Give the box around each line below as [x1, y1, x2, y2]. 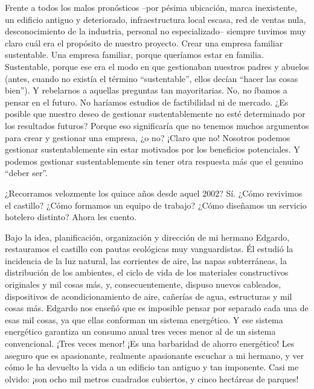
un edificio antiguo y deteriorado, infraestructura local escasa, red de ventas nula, [5, 13, 306, 25]
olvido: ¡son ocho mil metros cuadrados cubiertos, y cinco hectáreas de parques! [5, 372, 299, 385]
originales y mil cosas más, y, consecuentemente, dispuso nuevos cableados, [5, 278, 281, 291]
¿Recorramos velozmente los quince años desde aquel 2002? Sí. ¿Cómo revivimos [5, 186, 303, 199]
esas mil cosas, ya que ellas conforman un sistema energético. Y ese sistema [5, 313, 283, 326]
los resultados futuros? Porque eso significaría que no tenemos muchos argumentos [5, 119, 309, 131]
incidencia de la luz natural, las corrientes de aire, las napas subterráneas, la [5, 254, 287, 267]
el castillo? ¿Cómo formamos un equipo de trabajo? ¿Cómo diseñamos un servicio [5, 198, 307, 211]
